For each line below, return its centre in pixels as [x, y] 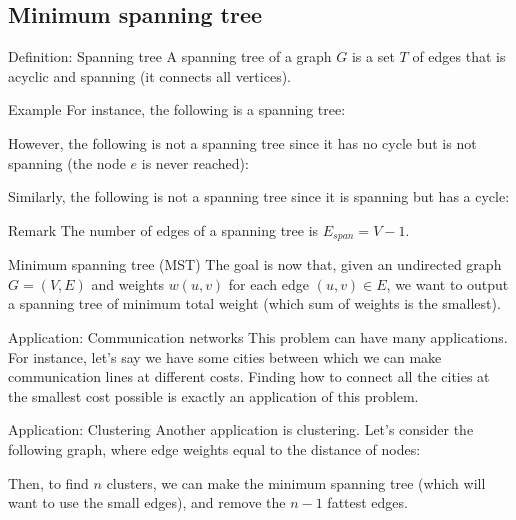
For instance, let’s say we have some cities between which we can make [225, 356]
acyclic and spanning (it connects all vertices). [149, 75]
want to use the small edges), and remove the [147, 502]
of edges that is [459, 56]
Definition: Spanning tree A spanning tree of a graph [170, 56]
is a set [373, 56]
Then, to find [48, 482]
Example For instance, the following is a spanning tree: [177, 109]
